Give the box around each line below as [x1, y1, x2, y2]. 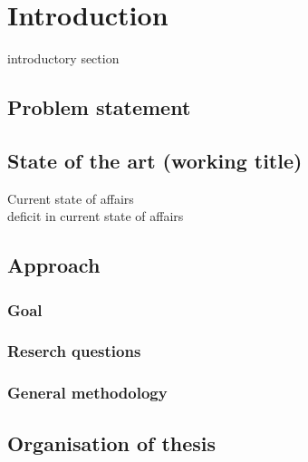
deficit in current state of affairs [7, 207, 184, 226]
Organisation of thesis [7, 428, 217, 457]
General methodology [7, 381, 168, 404]
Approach [7, 251, 101, 279]
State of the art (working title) [7, 146, 303, 174]
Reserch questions [7, 340, 141, 362]
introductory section [7, 49, 120, 68]
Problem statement [7, 93, 191, 121]
